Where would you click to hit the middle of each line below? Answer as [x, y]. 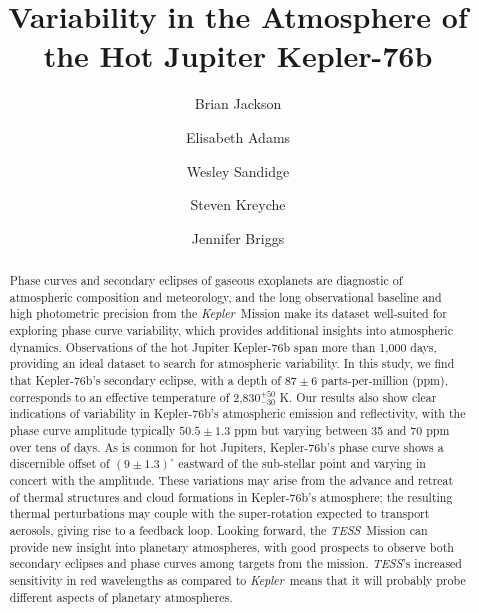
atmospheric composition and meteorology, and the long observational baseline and [225, 296]
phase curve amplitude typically [92, 430]
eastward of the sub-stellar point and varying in [302, 463]
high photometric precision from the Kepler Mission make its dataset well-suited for [228, 313]
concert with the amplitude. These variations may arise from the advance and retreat [231, 480]
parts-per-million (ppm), [384, 380]
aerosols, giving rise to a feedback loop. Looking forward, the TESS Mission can [218, 530]
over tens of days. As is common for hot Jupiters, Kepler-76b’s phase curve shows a [226, 446]
